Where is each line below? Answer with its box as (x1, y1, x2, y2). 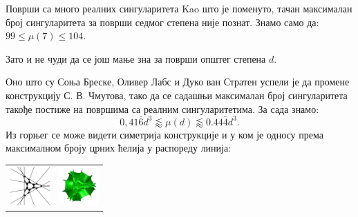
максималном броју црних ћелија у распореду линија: (6, 141, 232, 155)
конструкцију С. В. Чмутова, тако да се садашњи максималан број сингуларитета (6, 87, 348, 102)
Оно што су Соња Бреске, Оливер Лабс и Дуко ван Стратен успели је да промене (6, 74, 350, 89)
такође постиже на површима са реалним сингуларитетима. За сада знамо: (6, 101, 319, 116)
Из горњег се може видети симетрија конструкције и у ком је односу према (6, 127, 323, 141)
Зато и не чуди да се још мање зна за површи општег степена (6, 51, 266, 65)
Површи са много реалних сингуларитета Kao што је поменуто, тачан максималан (6, 1, 352, 15)
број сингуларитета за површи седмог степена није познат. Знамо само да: (6, 14, 319, 29)
